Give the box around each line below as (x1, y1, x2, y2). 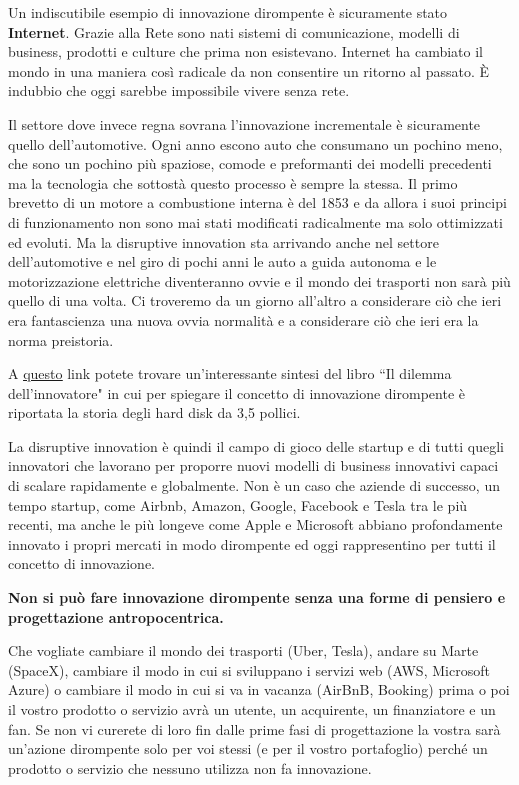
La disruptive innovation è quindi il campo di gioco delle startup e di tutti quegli (8, 435, 504, 456)
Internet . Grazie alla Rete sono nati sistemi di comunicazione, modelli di (8, 21, 460, 42)
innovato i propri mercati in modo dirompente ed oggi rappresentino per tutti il (8, 533, 496, 554)
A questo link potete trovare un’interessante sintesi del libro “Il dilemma (8, 363, 452, 384)
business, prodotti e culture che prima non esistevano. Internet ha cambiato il (8, 41, 483, 62)
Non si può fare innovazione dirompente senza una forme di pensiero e (8, 587, 506, 608)
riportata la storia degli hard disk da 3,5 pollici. (8, 402, 301, 423)
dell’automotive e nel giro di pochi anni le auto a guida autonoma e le (8, 251, 437, 272)
